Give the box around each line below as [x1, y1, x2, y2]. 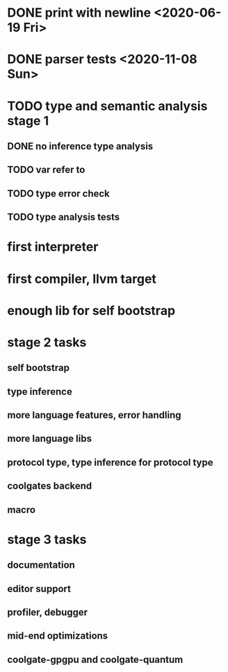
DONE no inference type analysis [7, 140, 154, 152]
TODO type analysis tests [7, 211, 120, 223]
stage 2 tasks [7, 334, 87, 350]
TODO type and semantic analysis [7, 98, 208, 114]
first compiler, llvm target [7, 271, 156, 286]
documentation [7, 559, 75, 571]
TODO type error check [7, 188, 110, 199]
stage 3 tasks [7, 532, 87, 547]
